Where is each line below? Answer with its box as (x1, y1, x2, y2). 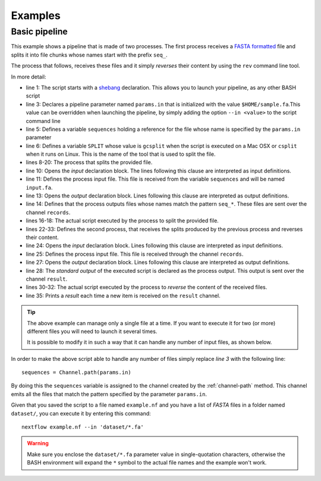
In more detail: (11, 73, 46, 80)
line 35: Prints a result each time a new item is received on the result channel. (26, 292, 221, 299)
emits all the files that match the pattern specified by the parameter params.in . (11, 390, 207, 398)
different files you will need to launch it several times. (27, 328, 158, 335)
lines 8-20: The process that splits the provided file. (26, 159, 153, 166)
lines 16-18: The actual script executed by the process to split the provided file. (26, 217, 219, 224)
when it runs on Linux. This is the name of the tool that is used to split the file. (26, 150, 216, 158)
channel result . (26, 275, 68, 282)
